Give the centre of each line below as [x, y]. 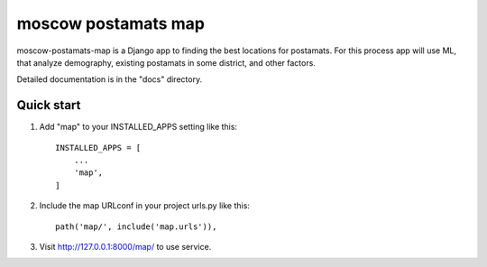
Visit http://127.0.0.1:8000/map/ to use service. [125, 246]
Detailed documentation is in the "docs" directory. [110, 79]
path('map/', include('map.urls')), [136, 226]
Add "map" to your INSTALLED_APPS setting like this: [138, 127]
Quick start [49, 105]
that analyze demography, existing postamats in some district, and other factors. [166, 62]
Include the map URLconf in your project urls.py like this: [144, 206]
